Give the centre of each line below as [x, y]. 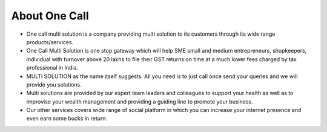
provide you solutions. [54, 84]
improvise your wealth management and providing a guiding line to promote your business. [140, 101]
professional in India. [52, 68]
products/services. [50, 42]
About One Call [50, 16]
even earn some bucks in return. [67, 119]
